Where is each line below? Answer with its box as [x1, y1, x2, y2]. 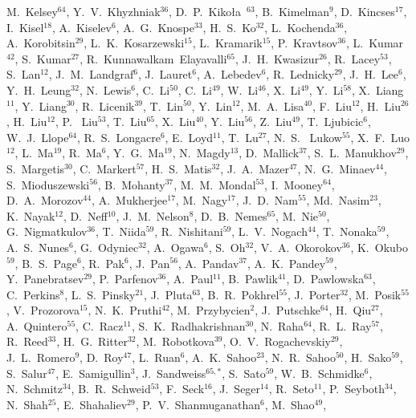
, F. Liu [312, 97, 352, 114]
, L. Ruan [132, 349, 181, 366]
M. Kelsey [6, 3, 58, 19]
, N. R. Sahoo [264, 349, 336, 366]
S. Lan [6, 66, 41, 83]
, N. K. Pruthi [88, 302, 162, 319]
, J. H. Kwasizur [235, 50, 320, 67]
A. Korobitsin [6, 34, 75, 51]
